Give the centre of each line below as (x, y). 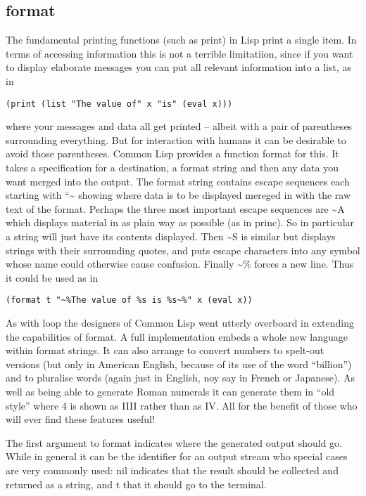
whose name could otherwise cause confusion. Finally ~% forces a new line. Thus (180, 264)
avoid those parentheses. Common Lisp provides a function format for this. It (172, 154)
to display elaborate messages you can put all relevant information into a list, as (178, 67)
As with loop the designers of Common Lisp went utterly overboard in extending (180, 323)
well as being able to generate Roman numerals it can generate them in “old (170, 391)
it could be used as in (52, 277)
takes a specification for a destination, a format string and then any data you (172, 168)
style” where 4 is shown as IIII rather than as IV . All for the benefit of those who (182, 405)
